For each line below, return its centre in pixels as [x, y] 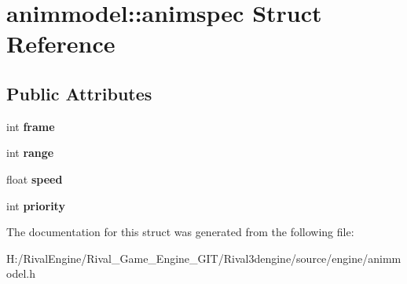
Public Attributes [79, 93]
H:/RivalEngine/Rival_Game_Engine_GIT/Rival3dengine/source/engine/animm [204, 258]
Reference [61, 44]
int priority [36, 205]
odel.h [21, 273]
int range [30, 153]
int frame [31, 126]
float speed [35, 178]
